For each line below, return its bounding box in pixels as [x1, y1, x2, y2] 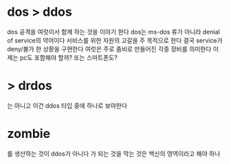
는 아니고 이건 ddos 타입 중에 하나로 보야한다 [7, 101, 128, 110]
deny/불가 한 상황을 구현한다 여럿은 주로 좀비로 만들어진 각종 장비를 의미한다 [7, 45, 211, 53]
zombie [7, 126, 51, 141]
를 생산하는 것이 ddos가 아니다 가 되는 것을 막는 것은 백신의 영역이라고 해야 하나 [7, 149, 221, 158]
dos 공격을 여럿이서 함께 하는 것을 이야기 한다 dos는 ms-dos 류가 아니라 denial [7, 27, 220, 36]
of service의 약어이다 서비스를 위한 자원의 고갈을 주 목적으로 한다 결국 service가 [7, 36, 223, 45]
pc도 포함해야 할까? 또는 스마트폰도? [19, 53, 118, 62]
